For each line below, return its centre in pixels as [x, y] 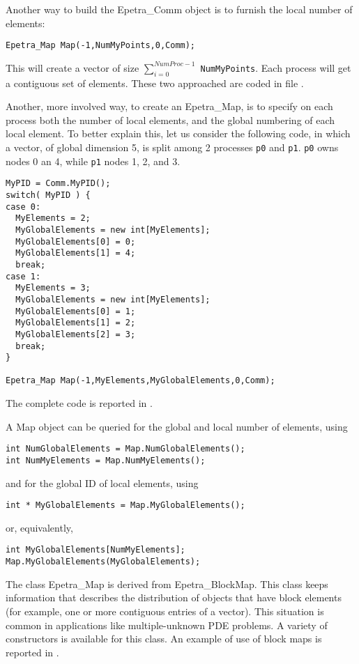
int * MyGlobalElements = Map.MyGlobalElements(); [125, 505]
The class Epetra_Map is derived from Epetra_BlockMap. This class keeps [167, 584]
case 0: [23, 207]
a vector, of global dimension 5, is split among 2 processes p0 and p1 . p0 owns [172, 147]
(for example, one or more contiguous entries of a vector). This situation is [165, 611]
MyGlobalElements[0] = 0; [76, 241]
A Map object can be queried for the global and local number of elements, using [177, 426]
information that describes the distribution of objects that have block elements [174, 597]
